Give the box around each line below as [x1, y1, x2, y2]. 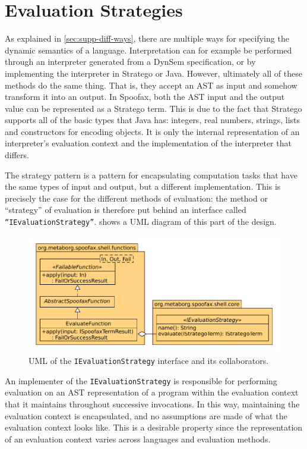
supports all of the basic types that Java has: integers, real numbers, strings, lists [5, 114, 300, 126]
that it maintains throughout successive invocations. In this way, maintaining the [5, 398, 300, 410]
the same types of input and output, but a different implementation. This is [5, 180, 281, 193]
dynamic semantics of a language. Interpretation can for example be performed [5, 43, 292, 56]
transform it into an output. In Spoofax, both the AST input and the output [5, 90, 285, 103]
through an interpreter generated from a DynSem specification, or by [5, 55, 256, 68]
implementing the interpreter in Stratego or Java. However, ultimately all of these [5, 67, 302, 79]
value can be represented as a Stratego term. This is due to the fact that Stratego [5, 102, 302, 114]
